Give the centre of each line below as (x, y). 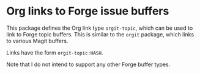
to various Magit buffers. (37, 41)
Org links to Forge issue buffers (88, 11)
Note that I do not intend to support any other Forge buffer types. (88, 64)
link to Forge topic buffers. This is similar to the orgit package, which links (100, 34)
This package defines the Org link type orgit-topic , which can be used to (100, 28)
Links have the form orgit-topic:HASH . (55, 52)
